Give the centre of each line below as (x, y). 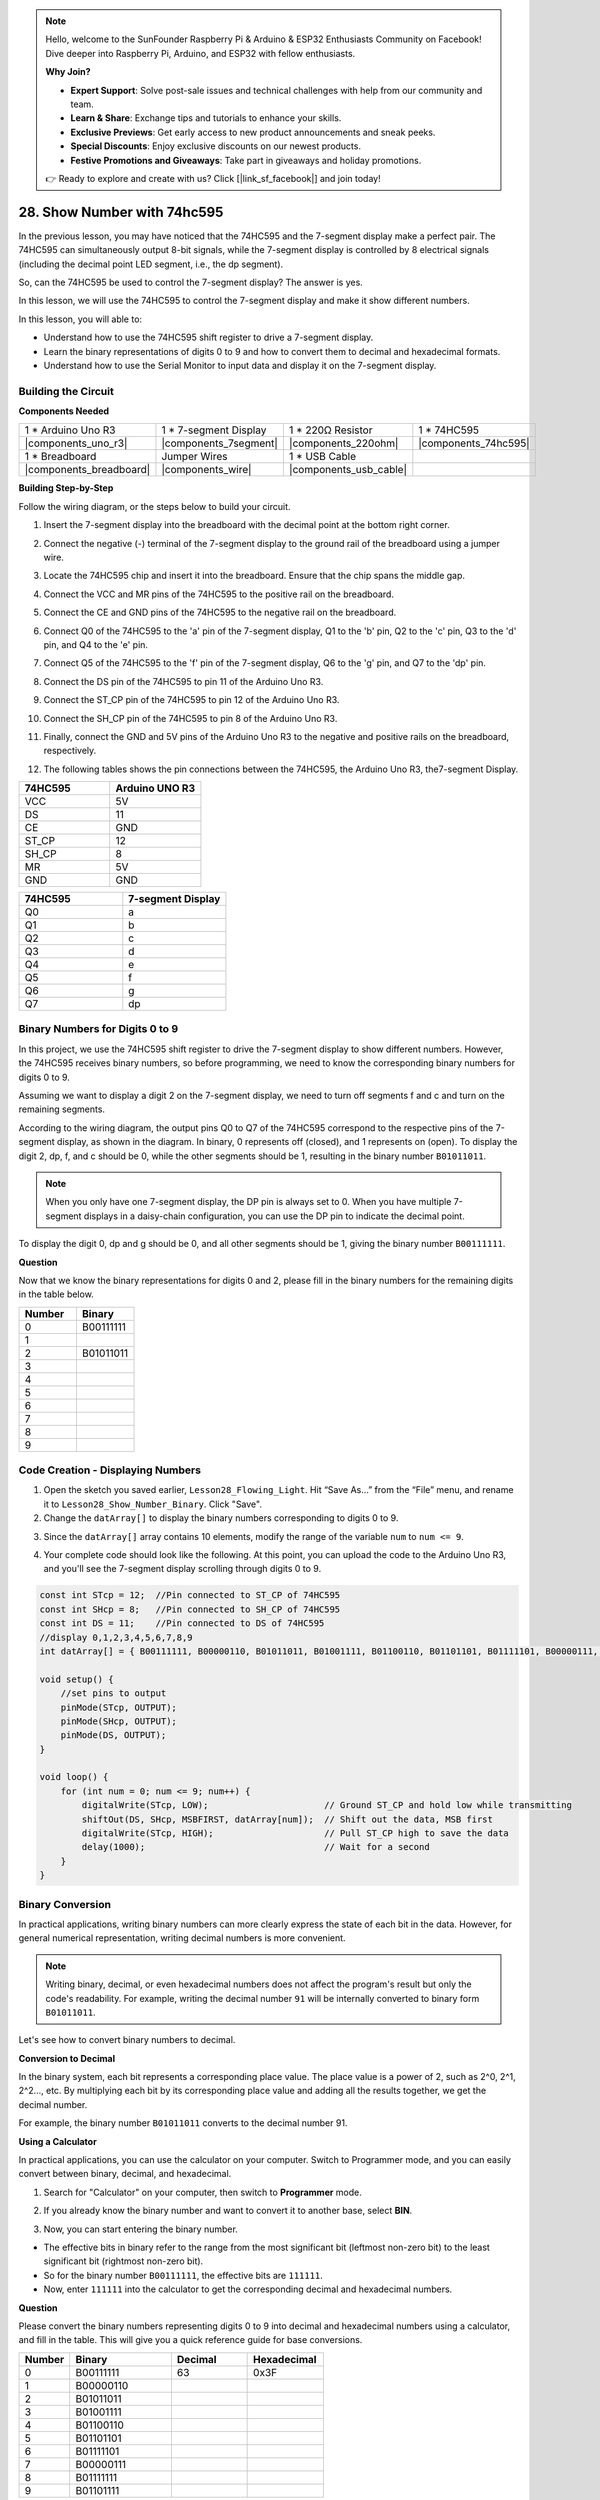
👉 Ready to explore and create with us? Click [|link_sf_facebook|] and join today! (213, 178)
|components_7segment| (220, 443)
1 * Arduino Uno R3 (70, 430)
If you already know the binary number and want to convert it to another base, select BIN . (228, 2211)
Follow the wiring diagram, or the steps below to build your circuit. (154, 506)
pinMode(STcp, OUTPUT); (118, 1707)
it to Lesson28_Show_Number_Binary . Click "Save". (152, 1504)
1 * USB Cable (322, 457)
